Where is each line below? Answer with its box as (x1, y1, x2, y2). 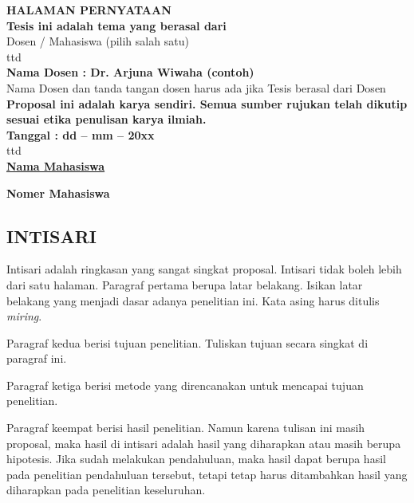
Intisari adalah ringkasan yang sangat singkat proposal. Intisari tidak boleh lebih (6, 261, 402, 277)
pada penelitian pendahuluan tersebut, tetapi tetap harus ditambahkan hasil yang (6, 466, 408, 482)
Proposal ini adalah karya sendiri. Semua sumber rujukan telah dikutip (6, 95, 408, 112)
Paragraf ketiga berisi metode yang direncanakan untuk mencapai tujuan (6, 376, 364, 393)
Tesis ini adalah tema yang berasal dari (6, 17, 227, 33)
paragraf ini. (6, 350, 67, 367)
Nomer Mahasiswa (6, 184, 110, 201)
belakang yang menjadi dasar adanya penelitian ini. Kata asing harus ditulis (6, 292, 380, 308)
